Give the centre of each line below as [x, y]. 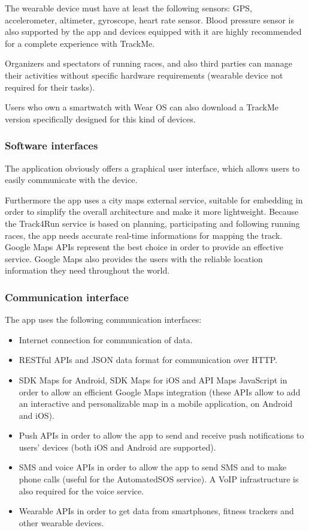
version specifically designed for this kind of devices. [100, 118]
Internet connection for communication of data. [106, 339]
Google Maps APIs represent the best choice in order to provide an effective [144, 247]
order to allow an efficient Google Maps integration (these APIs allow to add [160, 391]
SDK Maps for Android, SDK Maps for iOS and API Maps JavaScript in [153, 379]
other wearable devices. [61, 522]
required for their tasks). [50, 87]
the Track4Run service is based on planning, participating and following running [152, 223]
